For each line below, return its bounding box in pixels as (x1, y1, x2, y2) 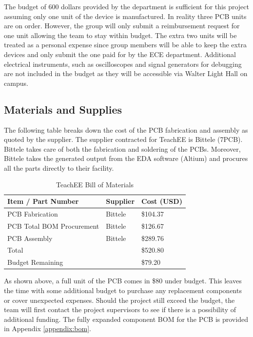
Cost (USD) (141, 196, 182, 206)
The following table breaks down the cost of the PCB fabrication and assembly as (4, 124, 248, 135)
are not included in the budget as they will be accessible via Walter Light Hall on (4, 68, 248, 79)
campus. (4, 78, 28, 88)
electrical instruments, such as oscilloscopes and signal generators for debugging (4, 59, 242, 69)
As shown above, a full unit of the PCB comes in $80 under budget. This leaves (4, 276, 242, 286)
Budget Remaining (7, 257, 63, 267)
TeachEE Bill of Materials (56, 179, 134, 189)
